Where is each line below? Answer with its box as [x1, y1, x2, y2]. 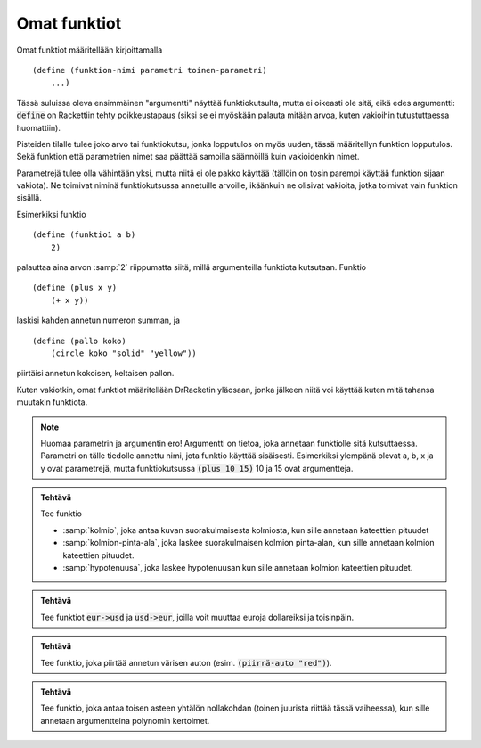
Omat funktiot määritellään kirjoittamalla [16, 45, 163, 55]
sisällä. [16, 193, 42, 203]
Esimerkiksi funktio [16, 209, 86, 219]
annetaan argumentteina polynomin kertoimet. [40, 715, 210, 726]
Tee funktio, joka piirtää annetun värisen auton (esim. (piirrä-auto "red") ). [40, 657, 332, 668]
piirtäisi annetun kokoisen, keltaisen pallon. [16, 368, 175, 379]
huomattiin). [16, 122, 61, 133]
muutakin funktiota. [16, 397, 88, 407]
